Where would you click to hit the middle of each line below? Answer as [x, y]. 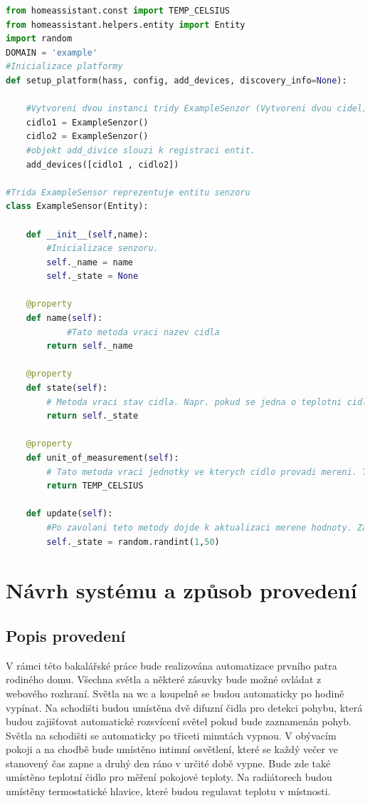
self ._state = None [92, 276]
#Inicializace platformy [64, 67]
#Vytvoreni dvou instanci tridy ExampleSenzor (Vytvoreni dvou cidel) [197, 109]
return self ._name [90, 346]
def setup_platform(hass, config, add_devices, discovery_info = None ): [176, 80]
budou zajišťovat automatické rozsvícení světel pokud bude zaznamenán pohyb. [179, 721]
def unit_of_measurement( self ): [102, 458]
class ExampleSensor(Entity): [77, 206]
